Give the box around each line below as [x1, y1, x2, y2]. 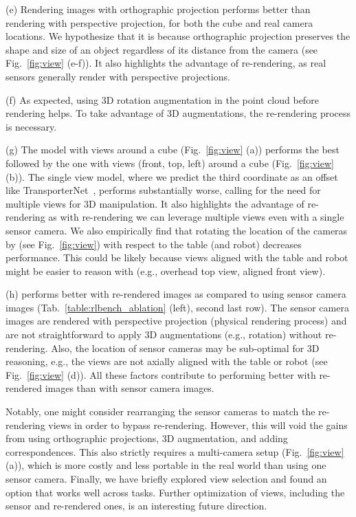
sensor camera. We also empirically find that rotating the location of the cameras [5, 223, 348, 237]
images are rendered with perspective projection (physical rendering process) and [5, 313, 347, 328]
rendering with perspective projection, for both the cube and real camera [5, 15, 313, 30]
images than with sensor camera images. [45, 381, 214, 395]
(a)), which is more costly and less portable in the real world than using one [5, 458, 326, 472]
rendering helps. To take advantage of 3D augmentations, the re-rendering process [5, 106, 351, 120]
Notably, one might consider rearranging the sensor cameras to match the [5, 404, 315, 419]
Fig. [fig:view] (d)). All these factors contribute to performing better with [5, 367, 316, 382]
